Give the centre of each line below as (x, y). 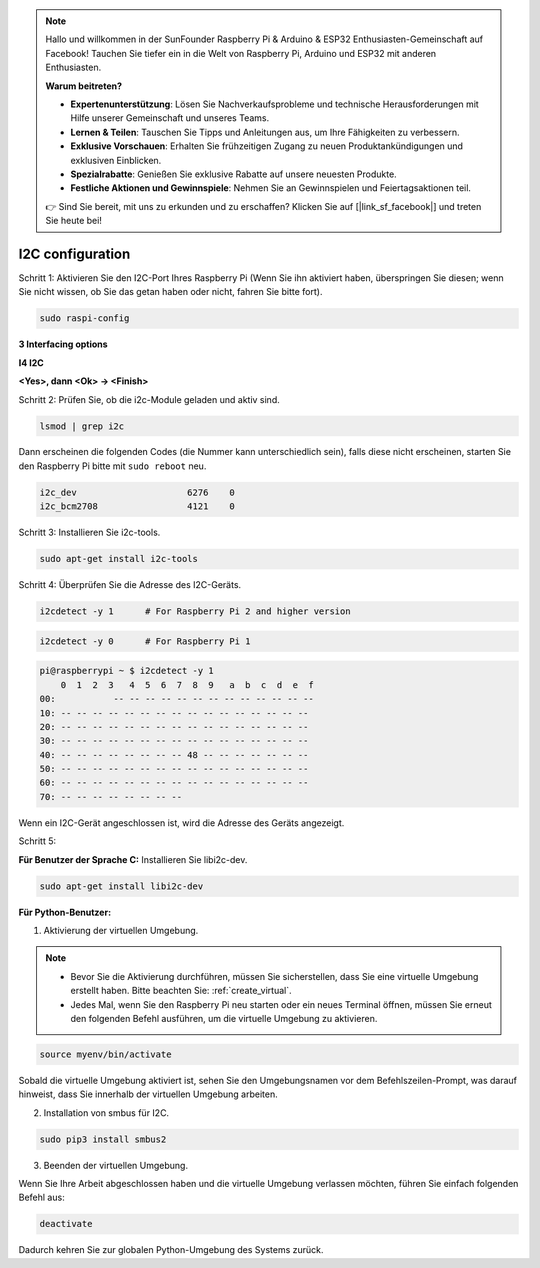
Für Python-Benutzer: (65, 912)
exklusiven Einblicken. (116, 160)
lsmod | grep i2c (82, 426)
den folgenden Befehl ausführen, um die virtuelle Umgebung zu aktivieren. (224, 1018)
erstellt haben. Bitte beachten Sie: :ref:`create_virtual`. (181, 991)
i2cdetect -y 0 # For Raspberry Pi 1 (145, 641)
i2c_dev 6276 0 (137, 492)
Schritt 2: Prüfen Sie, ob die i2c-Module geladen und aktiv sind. (149, 399)
